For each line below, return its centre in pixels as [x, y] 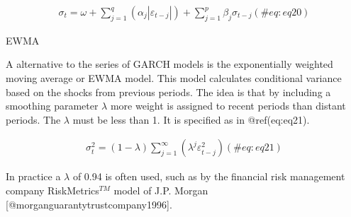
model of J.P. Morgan [161, 190]
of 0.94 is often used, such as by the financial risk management [209, 176]
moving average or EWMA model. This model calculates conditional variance [174, 78]
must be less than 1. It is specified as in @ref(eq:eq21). [191, 119]
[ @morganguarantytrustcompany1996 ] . [89, 204]
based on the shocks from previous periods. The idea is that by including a [168, 92]
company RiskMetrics [52, 190]
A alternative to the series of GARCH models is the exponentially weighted [169, 64]
